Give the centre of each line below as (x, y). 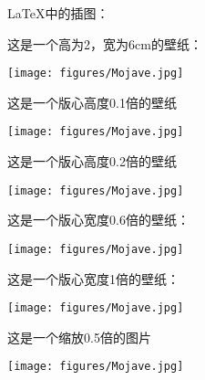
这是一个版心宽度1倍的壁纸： (93, 278)
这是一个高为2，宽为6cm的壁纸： (105, 43)
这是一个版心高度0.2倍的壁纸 (92, 161)
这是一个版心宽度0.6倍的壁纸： (98, 220)
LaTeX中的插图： (58, 13)
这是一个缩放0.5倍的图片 (79, 337)
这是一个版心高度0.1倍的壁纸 (92, 102)
